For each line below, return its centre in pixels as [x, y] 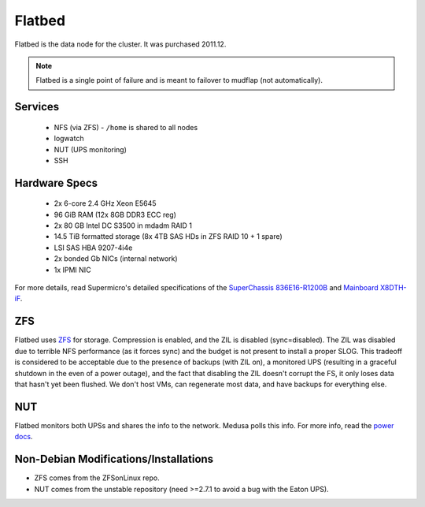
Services [37, 107]
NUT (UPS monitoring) [91, 149]
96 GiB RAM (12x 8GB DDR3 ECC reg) [115, 214]
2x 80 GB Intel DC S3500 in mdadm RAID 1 [123, 226]
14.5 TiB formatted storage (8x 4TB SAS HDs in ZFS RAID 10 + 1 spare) [168, 237]
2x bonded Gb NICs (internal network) [116, 259]
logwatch [69, 139]
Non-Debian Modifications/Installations [114, 459]
